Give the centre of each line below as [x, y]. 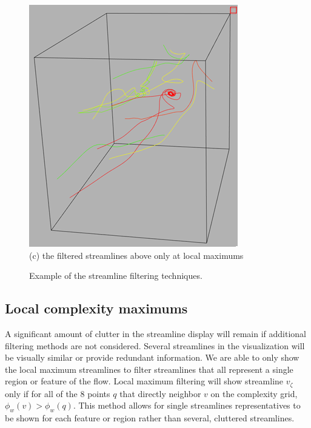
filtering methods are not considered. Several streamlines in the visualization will [155, 345]
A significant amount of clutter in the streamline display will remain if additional [155, 333]
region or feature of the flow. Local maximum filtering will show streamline [144, 381]
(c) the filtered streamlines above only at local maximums [136, 255]
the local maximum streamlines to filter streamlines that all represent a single [149, 369]
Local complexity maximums [96, 308]
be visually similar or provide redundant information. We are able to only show [152, 357]
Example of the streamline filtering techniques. [116, 276]
